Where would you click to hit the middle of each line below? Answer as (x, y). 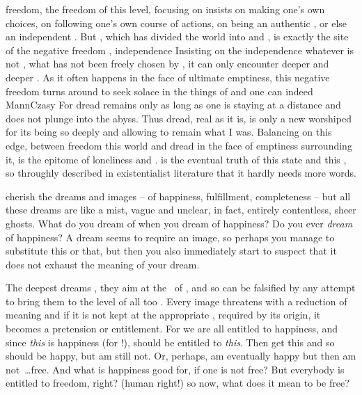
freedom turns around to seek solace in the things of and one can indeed (159, 91)
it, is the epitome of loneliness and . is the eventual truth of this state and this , (176, 159)
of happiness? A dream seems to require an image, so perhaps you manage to (170, 237)
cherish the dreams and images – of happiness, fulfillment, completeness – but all (178, 196)
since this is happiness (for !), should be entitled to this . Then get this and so (170, 342)
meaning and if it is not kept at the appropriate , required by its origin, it (163, 315)
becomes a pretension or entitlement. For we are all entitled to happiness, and (172, 329)
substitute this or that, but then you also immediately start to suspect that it (171, 251)
